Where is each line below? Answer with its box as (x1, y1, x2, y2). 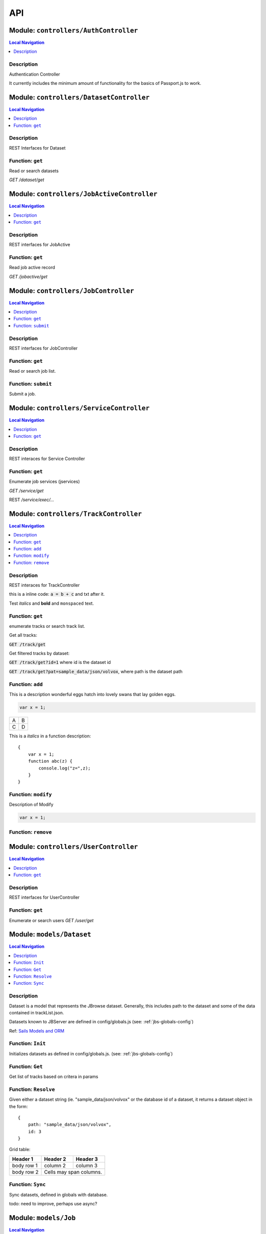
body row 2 (12, 1168, 39, 1175)
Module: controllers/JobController (9, 286, 134, 295)
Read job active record (9, 265, 55, 270)
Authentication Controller (9, 71, 60, 77)
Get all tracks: (9, 632, 37, 638)
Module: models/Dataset (9, 930, 91, 939)
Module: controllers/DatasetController (9, 93, 150, 101)
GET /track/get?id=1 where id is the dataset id (9, 659, 111, 665)
